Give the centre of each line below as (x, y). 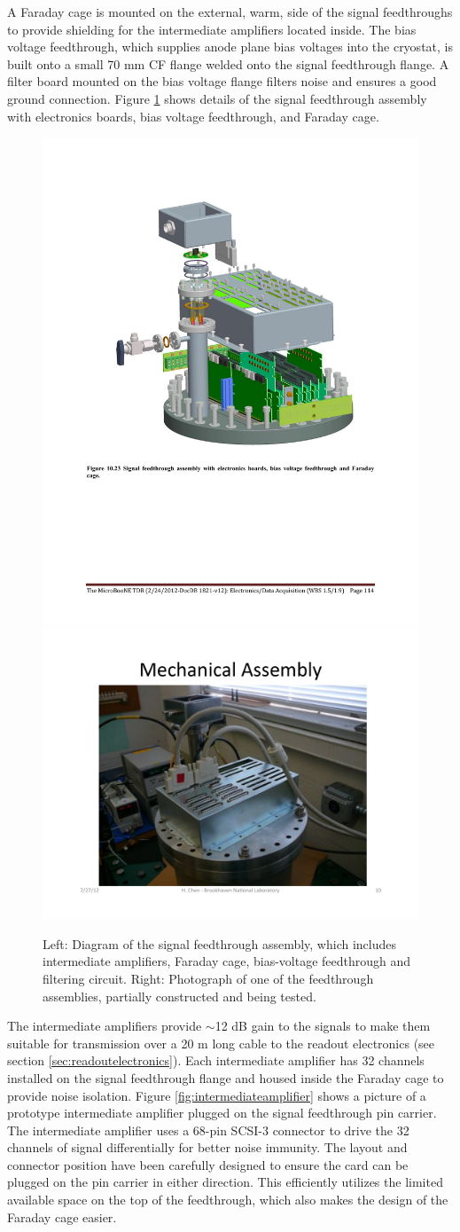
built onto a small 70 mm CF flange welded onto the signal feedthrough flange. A (228, 63)
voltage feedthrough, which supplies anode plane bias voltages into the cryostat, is (230, 47)
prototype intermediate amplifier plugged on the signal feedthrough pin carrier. (222, 1113)
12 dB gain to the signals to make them (323, 1026)
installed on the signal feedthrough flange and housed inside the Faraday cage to (226, 1077)
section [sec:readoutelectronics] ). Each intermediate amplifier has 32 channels (216, 1060)
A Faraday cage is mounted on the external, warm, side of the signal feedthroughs (230, 12)
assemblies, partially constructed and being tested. (179, 996)
